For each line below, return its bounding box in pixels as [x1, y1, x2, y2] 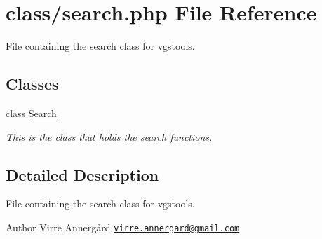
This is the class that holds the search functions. [6, 129, 213, 144]
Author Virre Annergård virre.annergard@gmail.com [6, 219, 240, 234]
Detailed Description [6, 163, 159, 185]
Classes [6, 73, 59, 95]
